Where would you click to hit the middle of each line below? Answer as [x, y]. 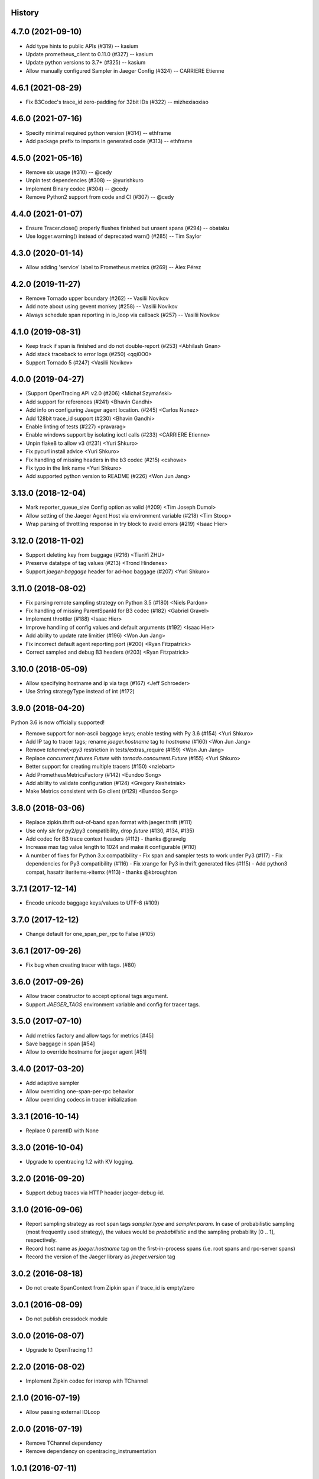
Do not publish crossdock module [67, 1319]
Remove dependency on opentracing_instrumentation [91, 1451]
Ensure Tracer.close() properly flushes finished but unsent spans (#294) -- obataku [128, 228]
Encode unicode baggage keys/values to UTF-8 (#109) [92, 903]
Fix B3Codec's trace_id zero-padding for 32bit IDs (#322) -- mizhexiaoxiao [117, 102]
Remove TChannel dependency [64, 1443]
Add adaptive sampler [53, 1083]
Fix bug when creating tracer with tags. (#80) [81, 965]
